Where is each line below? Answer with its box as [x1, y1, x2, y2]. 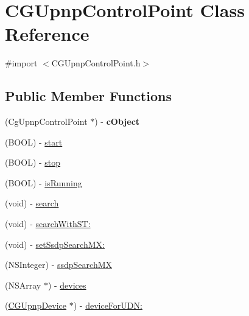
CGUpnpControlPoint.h [51, 57, 141, 69]
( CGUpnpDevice [5, 299, 67, 312]
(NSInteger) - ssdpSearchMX [5, 258, 113, 271]
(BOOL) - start [5, 135, 63, 148]
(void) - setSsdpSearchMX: [5, 237, 105, 250]
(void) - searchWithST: [5, 217, 91, 230]
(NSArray [5, 278, 41, 291]
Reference [5, 21, 89, 46]
